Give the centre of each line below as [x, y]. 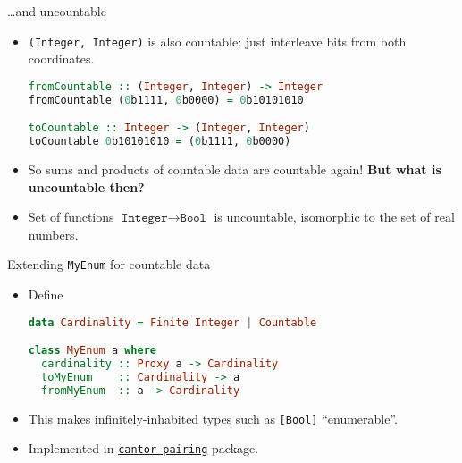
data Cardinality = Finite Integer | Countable [172, 322]
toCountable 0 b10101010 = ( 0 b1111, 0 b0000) [160, 142]
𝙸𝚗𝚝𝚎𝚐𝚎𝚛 [145, 219]
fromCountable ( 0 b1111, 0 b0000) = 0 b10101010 [166, 100]
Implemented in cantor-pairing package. [143, 448]
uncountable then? [86, 186]
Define [46, 295]
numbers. [53, 234]
